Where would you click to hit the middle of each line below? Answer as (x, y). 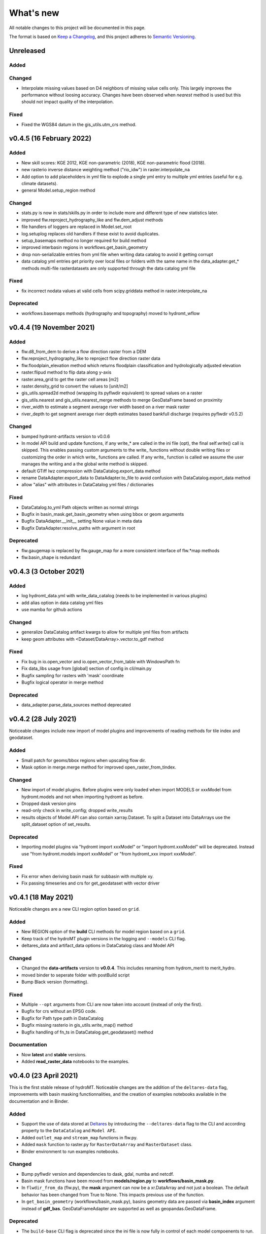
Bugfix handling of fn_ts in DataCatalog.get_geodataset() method (87, 1032)
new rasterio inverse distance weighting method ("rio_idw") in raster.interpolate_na (105, 170)
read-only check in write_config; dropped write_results (77, 810)
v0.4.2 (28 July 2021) (43, 719)
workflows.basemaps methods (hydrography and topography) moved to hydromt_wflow (111, 313)
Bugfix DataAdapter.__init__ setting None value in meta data (82, 521)
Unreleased (27, 51)
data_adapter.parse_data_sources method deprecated (76, 705)
